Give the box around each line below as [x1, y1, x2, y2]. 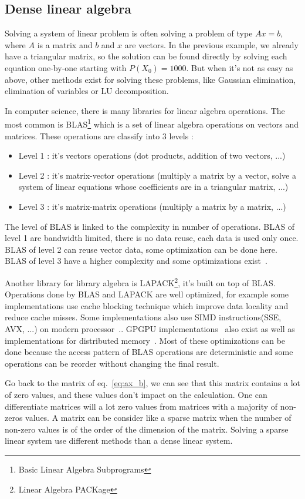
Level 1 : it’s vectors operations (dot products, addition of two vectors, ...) [18, 149, 286, 162]
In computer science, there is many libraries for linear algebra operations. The [5, 104, 285, 116]
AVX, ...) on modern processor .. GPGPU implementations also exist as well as [5, 322, 295, 334]
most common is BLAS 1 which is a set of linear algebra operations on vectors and [5, 116, 299, 130]
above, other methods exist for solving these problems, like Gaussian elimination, [5, 73, 296, 85]
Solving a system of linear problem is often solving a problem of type [5, 27, 253, 39]
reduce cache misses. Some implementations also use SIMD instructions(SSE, [5, 311, 282, 323]
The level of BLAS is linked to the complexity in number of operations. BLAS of [5, 220, 295, 232]
